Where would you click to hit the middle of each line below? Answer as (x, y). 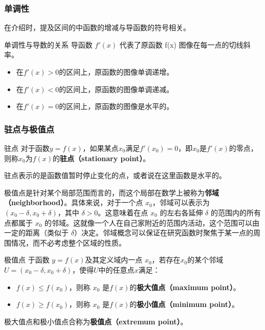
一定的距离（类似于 (36, 233)
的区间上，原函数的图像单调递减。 (116, 89)
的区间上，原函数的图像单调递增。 (116, 72)
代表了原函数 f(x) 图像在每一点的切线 (181, 44)
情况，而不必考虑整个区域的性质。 (68, 242)
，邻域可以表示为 (181, 202)
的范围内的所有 (236, 212)
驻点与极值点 (29, 129)
